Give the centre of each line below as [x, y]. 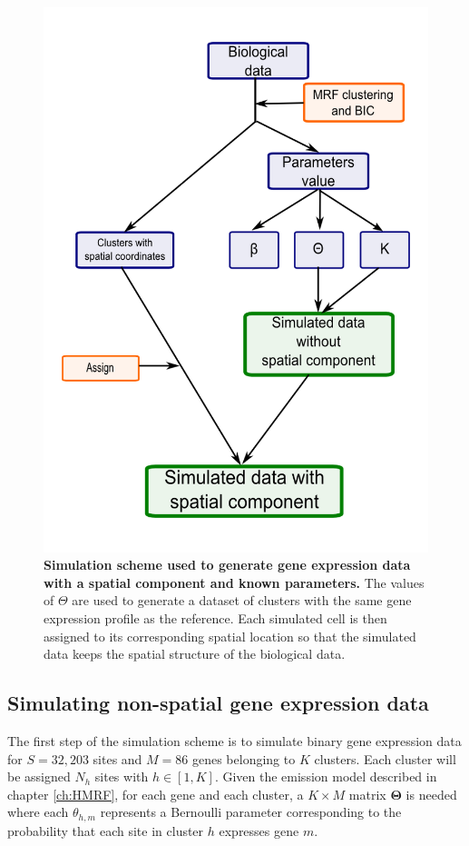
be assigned [39, 776]
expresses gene [259, 830]
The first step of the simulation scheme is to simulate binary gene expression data [234, 741]
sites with [122, 776]
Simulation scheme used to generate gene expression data [227, 565]
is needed [431, 794]
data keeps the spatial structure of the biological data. [195, 654]
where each [38, 812]
